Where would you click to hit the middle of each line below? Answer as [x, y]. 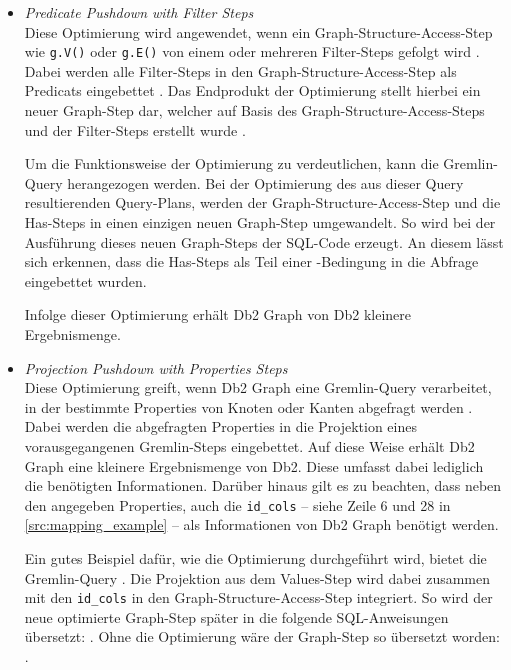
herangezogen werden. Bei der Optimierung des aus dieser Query [265, 182]
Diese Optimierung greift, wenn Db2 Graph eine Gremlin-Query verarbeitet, [258, 387]
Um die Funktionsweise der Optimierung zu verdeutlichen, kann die [231, 163]
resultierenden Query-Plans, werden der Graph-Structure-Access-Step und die [262, 202]
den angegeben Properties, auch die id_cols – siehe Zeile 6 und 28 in [237, 504]
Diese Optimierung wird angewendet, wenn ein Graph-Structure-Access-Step [258, 31]
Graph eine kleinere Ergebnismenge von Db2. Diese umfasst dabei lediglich [254, 465]
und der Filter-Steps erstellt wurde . [135, 129]
